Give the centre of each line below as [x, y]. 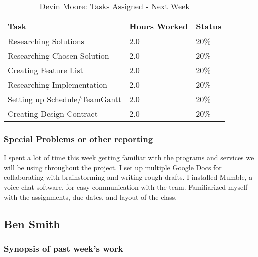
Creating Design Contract [53, 114]
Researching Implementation [58, 85]
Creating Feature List [46, 70]
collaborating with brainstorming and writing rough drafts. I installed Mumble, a [128, 177]
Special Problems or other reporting [79, 138]
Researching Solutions [46, 41]
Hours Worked [159, 26]
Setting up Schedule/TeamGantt [65, 99]
